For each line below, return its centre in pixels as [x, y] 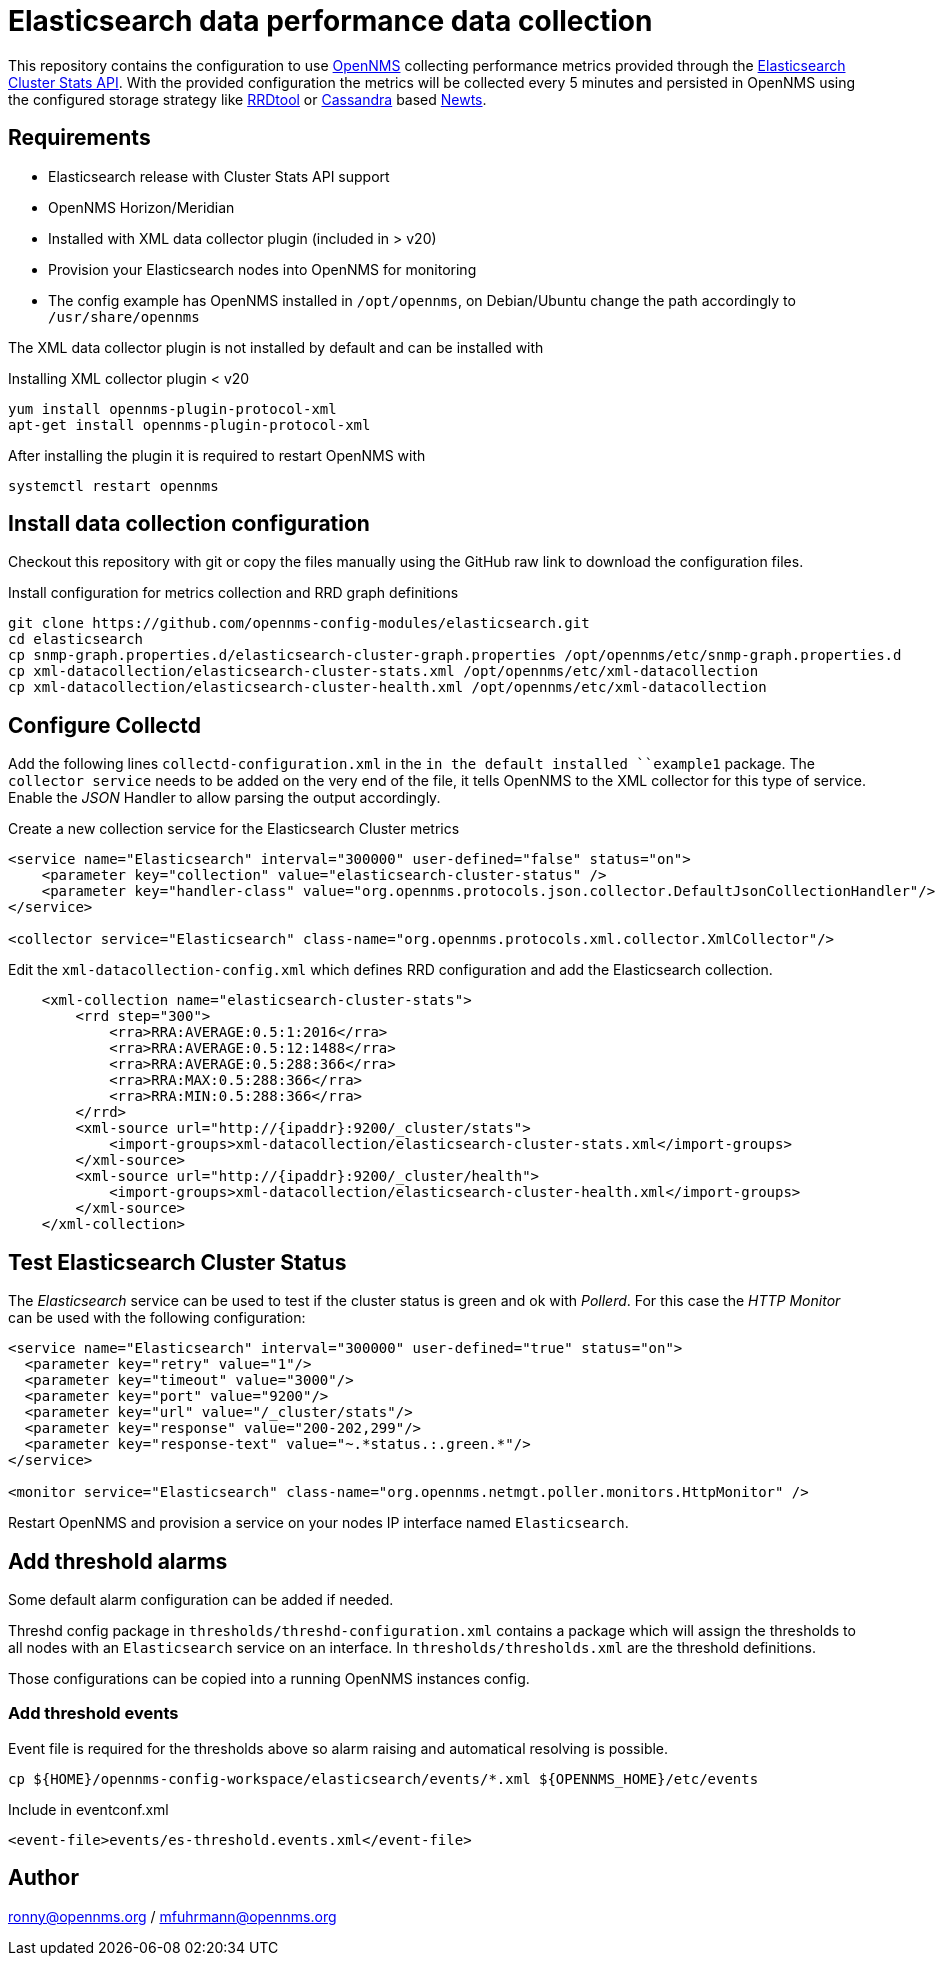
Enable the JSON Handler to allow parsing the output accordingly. [224, 798]
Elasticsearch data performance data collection [330, 21]
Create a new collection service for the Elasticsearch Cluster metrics [234, 829]
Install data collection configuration [189, 524]
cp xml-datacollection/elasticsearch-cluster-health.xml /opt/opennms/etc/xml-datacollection [387, 687]
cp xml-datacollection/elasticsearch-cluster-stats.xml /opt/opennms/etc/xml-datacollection [383, 671]
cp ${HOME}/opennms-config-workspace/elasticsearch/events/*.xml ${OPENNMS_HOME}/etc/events [383, 1778]
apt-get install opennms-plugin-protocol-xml [189, 424]
